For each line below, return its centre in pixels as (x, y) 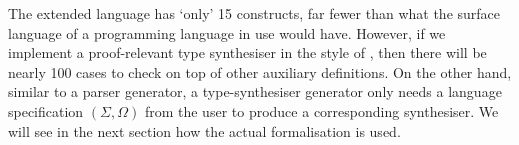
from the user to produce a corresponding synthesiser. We (321, 110)
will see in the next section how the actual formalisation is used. (204, 130)
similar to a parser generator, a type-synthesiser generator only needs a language (255, 91)
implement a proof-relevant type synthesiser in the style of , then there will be (247, 52)
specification (46, 110)
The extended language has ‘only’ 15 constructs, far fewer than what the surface (254, 13)
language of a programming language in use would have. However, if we (227, 32)
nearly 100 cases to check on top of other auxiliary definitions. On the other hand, (260, 71)
